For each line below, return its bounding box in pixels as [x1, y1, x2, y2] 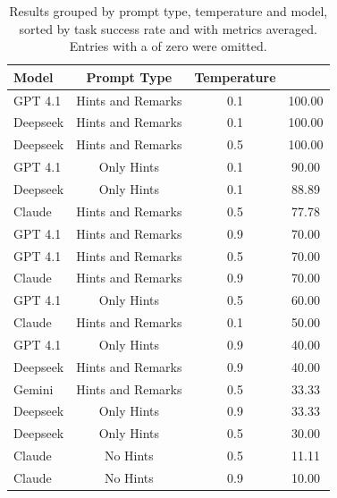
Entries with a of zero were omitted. [69, 37, 267, 55]
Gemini [13, 379, 54, 398]
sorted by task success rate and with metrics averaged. [19, 19, 317, 38]
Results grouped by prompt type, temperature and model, [9, 2, 328, 20]
